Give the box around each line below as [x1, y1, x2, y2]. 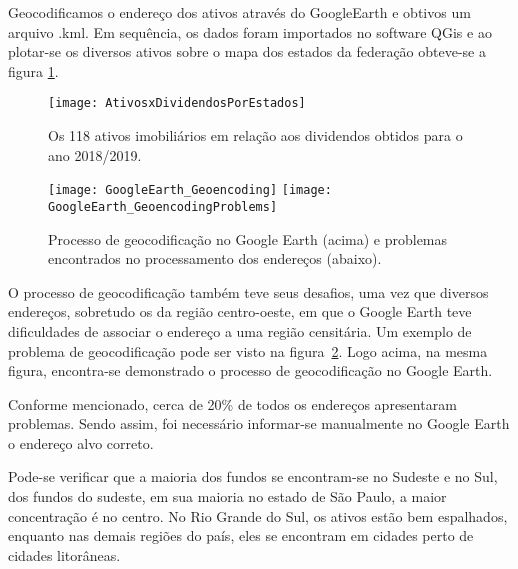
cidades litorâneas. [8, 544, 121, 565]
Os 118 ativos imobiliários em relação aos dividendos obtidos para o [48, 125, 463, 146]
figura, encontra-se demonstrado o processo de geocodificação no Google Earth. [8, 360, 493, 381]
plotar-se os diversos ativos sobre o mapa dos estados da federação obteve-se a [8, 41, 487, 62]
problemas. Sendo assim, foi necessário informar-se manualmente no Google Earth [8, 413, 510, 434]
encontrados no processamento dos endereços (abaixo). [48, 248, 382, 269]
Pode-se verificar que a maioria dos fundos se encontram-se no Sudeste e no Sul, [8, 466, 498, 487]
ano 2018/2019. [48, 144, 142, 165]
